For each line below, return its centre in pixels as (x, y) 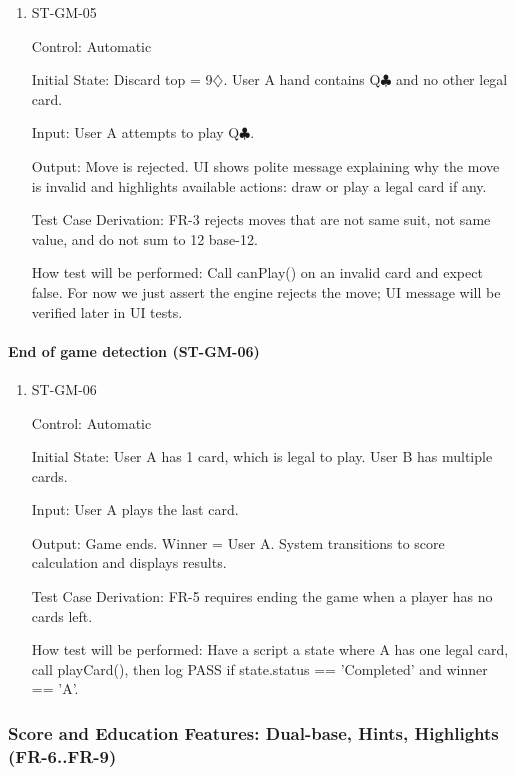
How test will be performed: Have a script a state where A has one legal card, (270, 649)
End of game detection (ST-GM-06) (134, 350)
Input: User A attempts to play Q (135, 132)
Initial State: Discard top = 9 (122, 79)
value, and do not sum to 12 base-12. (144, 238)
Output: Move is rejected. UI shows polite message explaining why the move (265, 165)
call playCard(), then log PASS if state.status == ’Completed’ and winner (259, 668)
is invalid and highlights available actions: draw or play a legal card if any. (259, 185)
